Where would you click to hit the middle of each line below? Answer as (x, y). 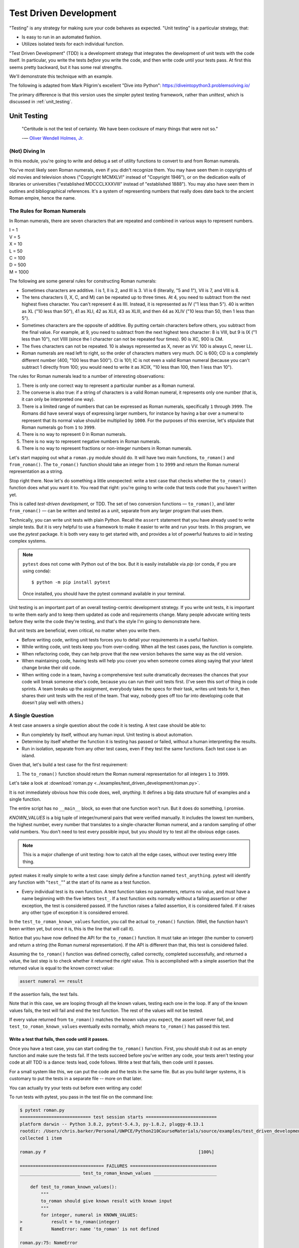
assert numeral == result (51, 981)
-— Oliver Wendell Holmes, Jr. (53, 138)
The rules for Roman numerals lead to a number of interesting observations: (87, 376)
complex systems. (28, 541)
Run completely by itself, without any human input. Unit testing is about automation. (107, 734)
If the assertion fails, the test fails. (44, 994)
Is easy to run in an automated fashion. (62, 37)
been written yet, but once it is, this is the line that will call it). (72, 929)
